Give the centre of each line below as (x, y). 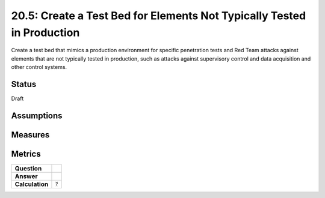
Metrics (26, 154)
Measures (30, 135)
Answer (26, 176)
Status (24, 84)
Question (28, 168)
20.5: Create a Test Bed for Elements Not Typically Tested (159, 16)
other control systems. (39, 67)
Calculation (32, 184)
